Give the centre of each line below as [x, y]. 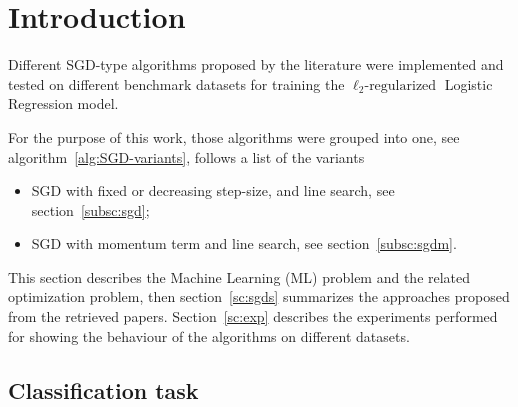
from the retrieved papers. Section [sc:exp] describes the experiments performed [253, 316]
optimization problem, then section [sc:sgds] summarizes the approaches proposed [259, 296]
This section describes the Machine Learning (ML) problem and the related [239, 276]
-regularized [400, 85]
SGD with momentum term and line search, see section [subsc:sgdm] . [244, 243]
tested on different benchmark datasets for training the [176, 83]
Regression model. [63, 103]
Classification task [103, 389]
